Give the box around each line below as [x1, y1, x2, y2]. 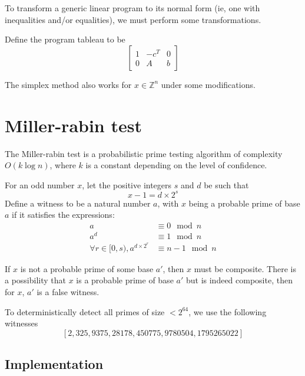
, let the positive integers [82, 178, 172, 191]
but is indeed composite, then [185, 274, 293, 286]
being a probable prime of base [188, 197, 300, 209]
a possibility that [5, 274, 67, 286]
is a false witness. [37, 285, 100, 297]
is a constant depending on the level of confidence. [85, 159, 267, 171]
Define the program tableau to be [5, 33, 125, 45]
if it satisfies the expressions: [12, 208, 115, 221]
